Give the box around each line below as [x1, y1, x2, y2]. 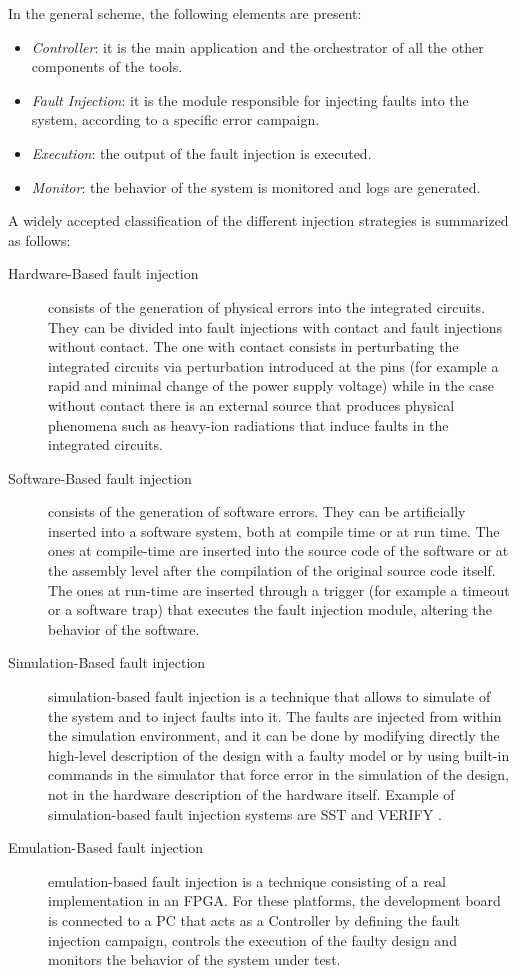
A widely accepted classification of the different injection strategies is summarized [8, 210, 509, 231]
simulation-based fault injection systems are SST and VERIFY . [48, 803, 442, 824]
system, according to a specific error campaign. [31, 109, 320, 130]
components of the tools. [31, 56, 183, 77]
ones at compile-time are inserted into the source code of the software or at [48, 540, 509, 561]
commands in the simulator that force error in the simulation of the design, [48, 764, 509, 785]
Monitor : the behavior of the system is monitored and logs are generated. [31, 176, 481, 197]
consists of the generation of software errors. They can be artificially [48, 501, 466, 522]
